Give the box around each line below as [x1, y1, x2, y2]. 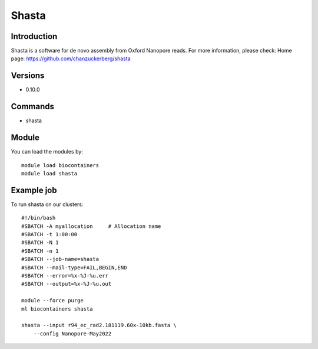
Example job [11, 185, 57, 195]
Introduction [11, 31, 58, 41]
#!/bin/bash [21, 214, 56, 221]
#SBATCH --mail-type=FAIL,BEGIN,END [21, 264, 127, 271]
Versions [11, 71, 45, 81]
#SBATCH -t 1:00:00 [21, 231, 78, 238]
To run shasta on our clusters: [11, 201, 84, 208]
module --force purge [21, 297, 84, 304]
